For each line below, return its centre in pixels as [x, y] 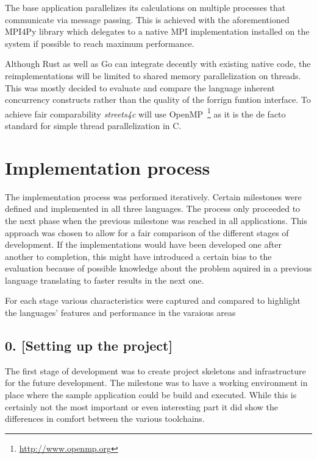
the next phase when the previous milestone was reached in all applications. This [156, 220]
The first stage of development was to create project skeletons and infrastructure [155, 370]
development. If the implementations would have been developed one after [143, 244]
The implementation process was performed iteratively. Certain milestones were [153, 196]
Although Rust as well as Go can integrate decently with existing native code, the [158, 64]
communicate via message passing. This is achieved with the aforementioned [147, 19]
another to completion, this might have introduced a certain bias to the [138, 256]
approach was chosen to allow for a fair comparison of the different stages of [147, 232]
